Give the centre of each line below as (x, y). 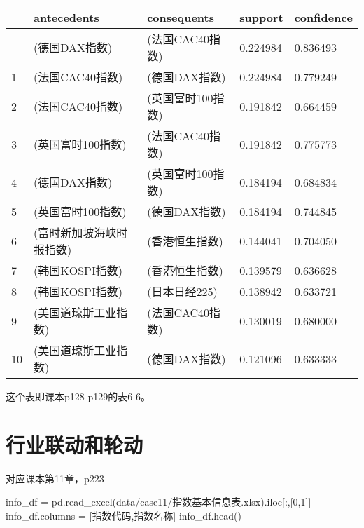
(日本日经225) (182, 291)
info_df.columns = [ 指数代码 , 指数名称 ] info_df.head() (124, 515)
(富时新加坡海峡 (75, 232)
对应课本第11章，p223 (55, 478)
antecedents (66, 17)
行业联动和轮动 (75, 444)
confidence (323, 17)
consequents (181, 17)
